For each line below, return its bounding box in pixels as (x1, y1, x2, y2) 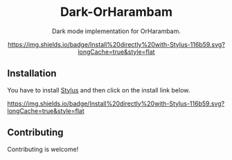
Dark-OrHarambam (60, 4, 173, 20)
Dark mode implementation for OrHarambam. (51, 27, 181, 35)
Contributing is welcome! (7, 145, 79, 153)
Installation (7, 68, 57, 79)
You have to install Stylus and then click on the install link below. (7, 86, 190, 94)
